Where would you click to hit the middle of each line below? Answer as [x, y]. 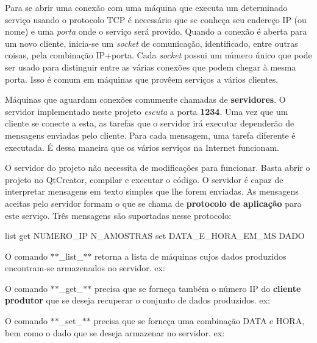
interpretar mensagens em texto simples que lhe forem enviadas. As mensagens [152, 191]
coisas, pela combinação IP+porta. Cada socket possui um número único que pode [158, 55]
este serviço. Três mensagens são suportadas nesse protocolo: [118, 215]
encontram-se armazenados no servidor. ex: [85, 268]
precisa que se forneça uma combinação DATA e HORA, [199, 321]
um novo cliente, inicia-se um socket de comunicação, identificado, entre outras [151, 43]
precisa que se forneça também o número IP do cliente [198, 288]
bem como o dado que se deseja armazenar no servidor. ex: [115, 332]
